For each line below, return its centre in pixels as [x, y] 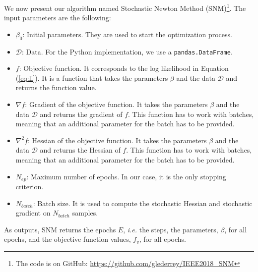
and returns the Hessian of [80, 150]
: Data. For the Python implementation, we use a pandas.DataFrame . [127, 51]
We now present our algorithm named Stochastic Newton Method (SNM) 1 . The [125, 7]
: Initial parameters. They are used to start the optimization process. [127, 34]
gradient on [33, 213]
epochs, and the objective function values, [67, 239]
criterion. [30, 187]
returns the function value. [56, 87]
